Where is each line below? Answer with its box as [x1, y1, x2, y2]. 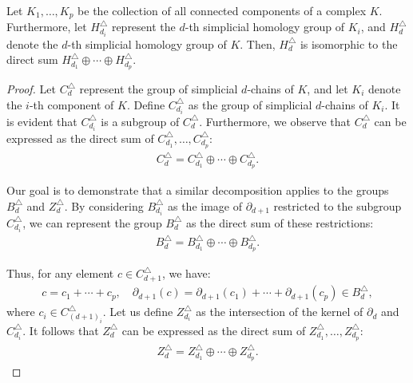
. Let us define [102, 303, 173, 320]
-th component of [29, 96, 114, 113]
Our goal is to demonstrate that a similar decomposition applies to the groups [6, 182, 389, 199]
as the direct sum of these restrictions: [185, 214, 374, 231]
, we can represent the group [22, 214, 162, 231]
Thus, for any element [6, 265, 114, 282]
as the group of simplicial [188, 96, 312, 113]
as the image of [167, 197, 242, 214]
